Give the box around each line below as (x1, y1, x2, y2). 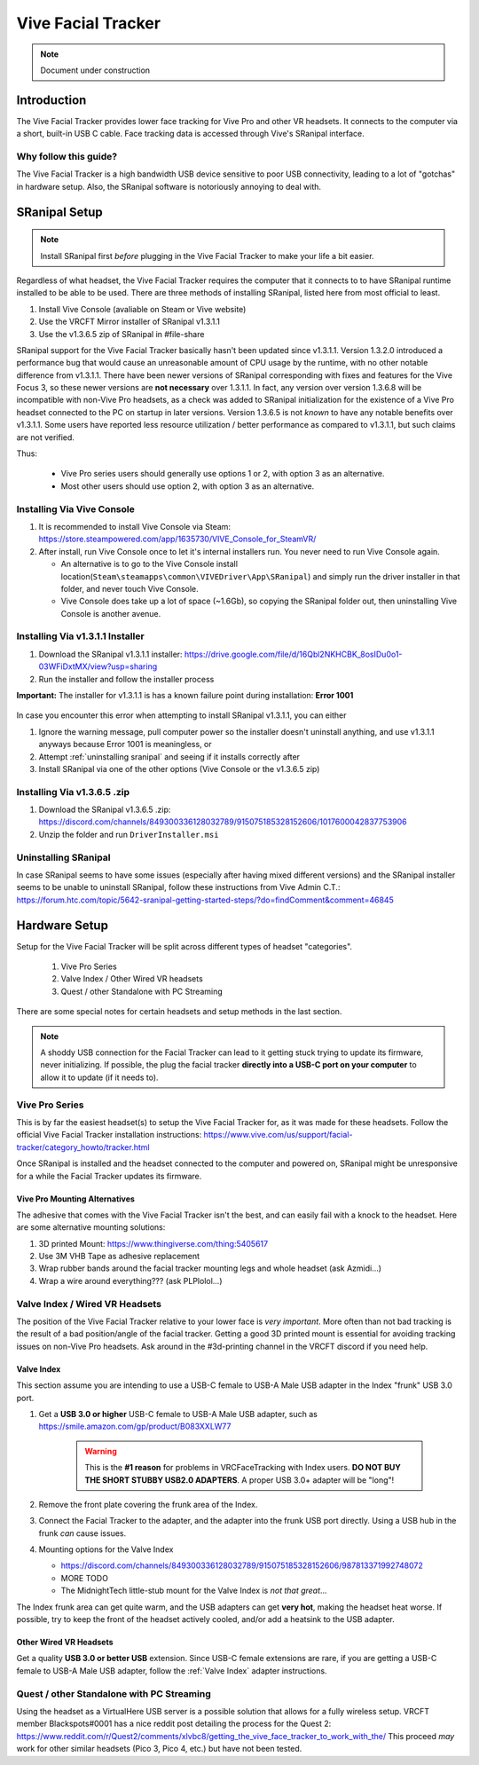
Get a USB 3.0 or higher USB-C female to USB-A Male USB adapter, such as (38, 1408, 318, 1419)
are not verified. (16, 431, 75, 443)
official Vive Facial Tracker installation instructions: (16, 1130, 202, 1140)
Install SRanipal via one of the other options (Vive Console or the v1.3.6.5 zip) (38, 763, 320, 774)
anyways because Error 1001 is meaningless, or (38, 739, 212, 750)
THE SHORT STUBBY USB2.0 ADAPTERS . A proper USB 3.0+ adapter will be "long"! (84, 1474, 395, 1485)
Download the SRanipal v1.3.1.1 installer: (38, 649, 183, 659)
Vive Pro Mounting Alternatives (16, 1194, 135, 1204)
